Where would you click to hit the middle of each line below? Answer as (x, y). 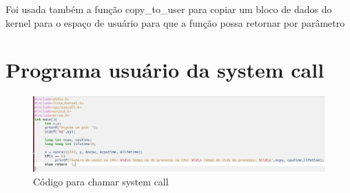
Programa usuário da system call (165, 70)
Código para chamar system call (101, 181)
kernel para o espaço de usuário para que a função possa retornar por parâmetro (175, 22)
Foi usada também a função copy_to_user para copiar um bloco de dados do (169, 9)
